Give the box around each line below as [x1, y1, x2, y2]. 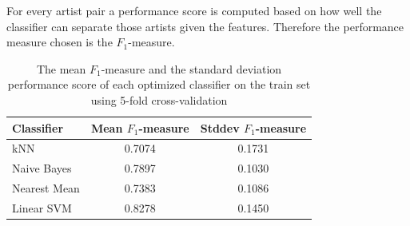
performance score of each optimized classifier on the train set [7, 76, 311, 93]
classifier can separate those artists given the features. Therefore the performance [6, 18, 404, 34]
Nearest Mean [12, 180, 80, 196]
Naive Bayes [12, 160, 72, 176]
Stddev [200, 119, 240, 136]
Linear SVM [12, 199, 72, 216]
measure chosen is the [6, 34, 113, 50]
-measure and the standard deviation [101, 60, 282, 77]
